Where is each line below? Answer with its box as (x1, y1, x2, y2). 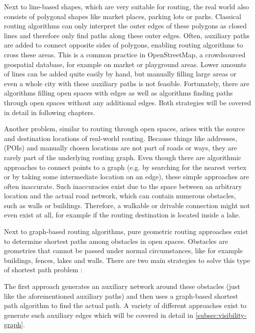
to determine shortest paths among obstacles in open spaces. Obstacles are (4, 236, 228, 246)
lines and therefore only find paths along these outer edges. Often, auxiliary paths (4, 30, 250, 40)
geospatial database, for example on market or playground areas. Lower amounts (4, 59, 247, 69)
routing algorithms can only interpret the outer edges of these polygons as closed (4, 21, 247, 31)
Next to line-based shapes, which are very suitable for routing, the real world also (4, 1, 249, 11)
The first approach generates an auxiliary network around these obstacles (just (4, 281, 240, 291)
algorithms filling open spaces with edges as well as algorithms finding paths (4, 88, 233, 98)
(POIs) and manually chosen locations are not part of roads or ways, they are (4, 143, 237, 153)
